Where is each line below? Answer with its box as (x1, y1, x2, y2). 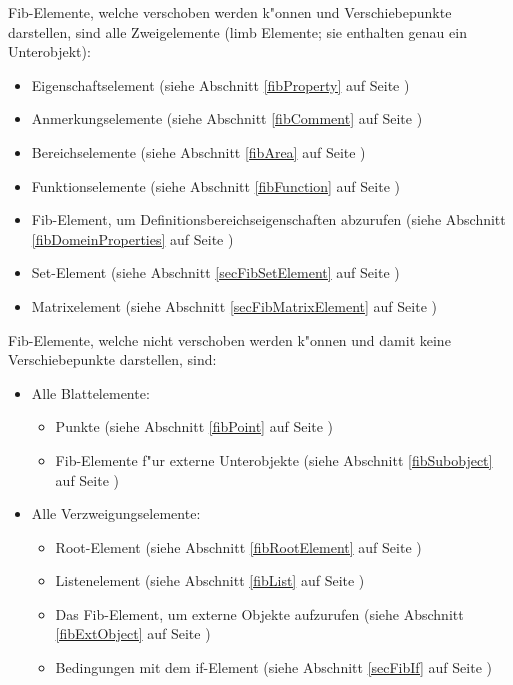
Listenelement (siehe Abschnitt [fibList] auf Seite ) (55, 570, 365, 591)
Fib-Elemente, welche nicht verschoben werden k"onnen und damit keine (8, 329, 451, 350)
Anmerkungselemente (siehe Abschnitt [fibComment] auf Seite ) (31, 108, 423, 129)
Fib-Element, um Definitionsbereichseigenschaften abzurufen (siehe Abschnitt (31, 209, 506, 230)
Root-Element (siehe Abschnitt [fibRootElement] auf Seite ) (55, 536, 422, 557)
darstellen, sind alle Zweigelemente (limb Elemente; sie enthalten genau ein (8, 21, 467, 42)
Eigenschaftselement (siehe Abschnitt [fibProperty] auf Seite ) (31, 74, 410, 95)
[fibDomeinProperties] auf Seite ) (31, 228, 234, 249)
